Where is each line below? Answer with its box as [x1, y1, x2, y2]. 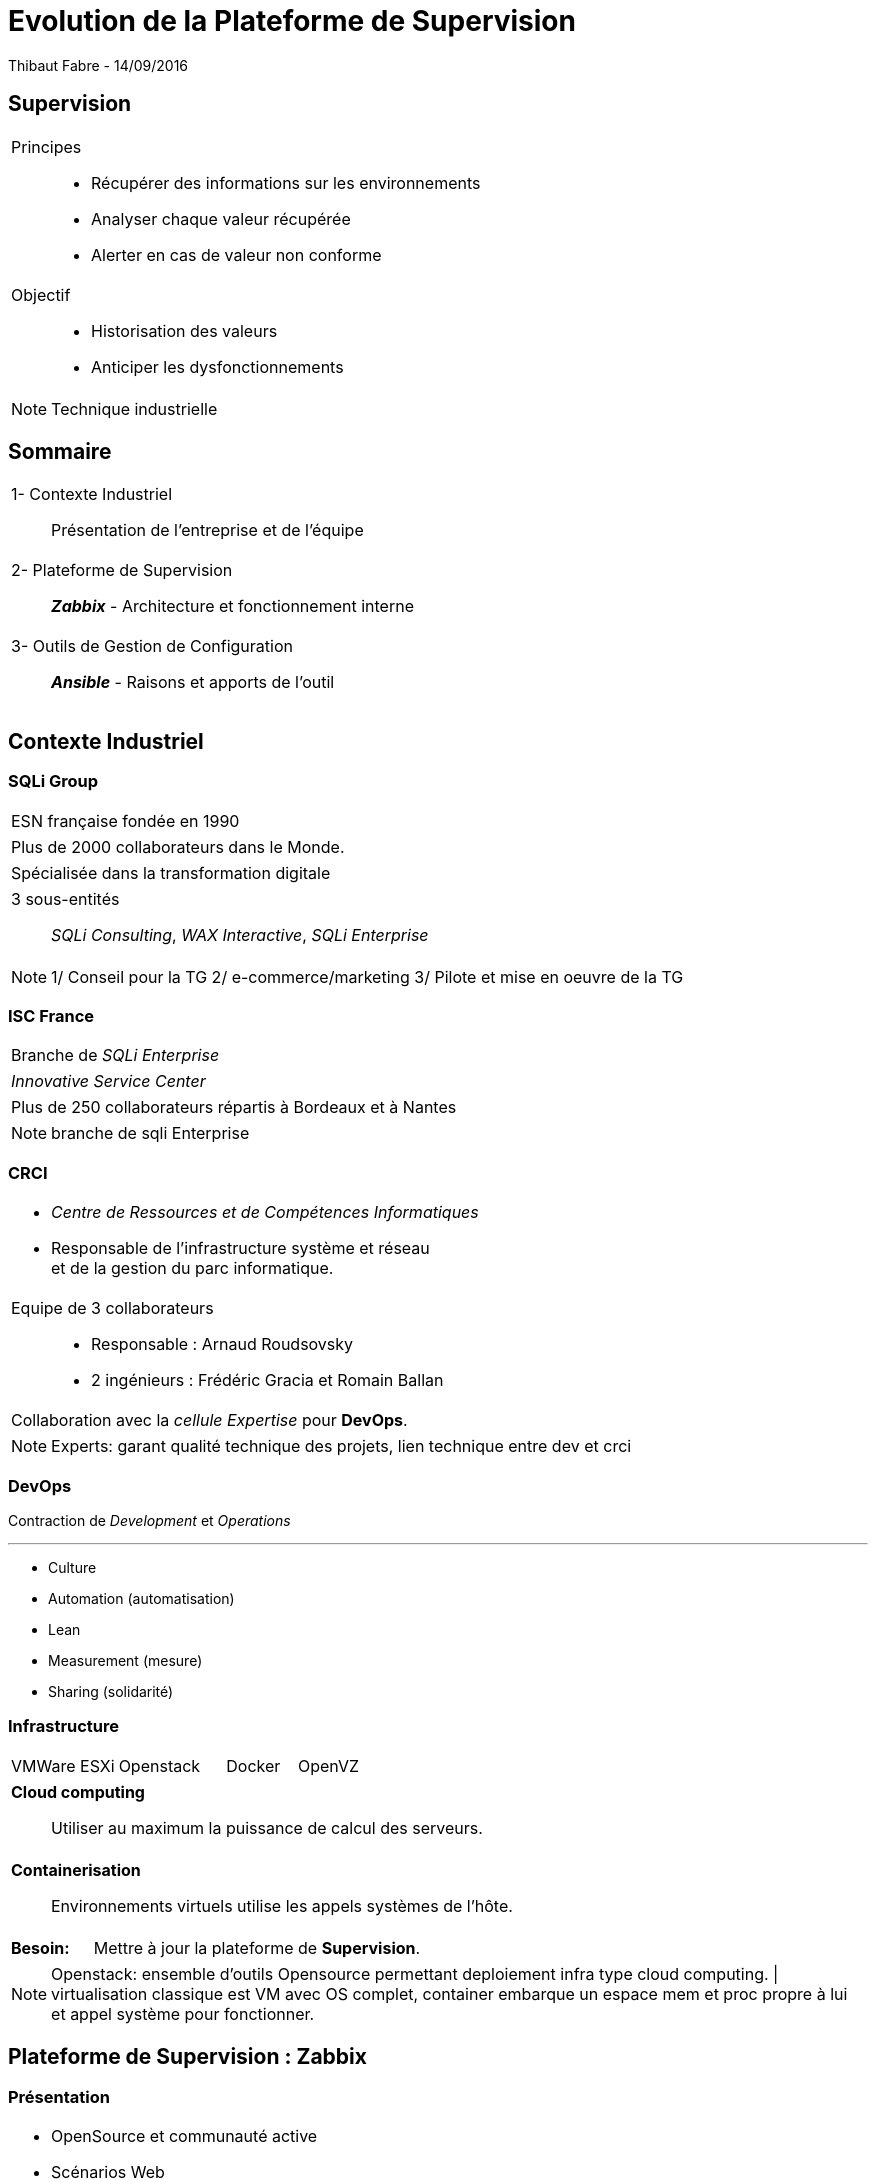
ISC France [8, 1006, 95, 1027]
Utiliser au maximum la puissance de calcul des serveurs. [51, 1817, 483, 1838]
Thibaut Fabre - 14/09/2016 [8, 56, 189, 74]
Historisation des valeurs [91, 320, 278, 341]
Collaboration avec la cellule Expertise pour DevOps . [11, 1410, 408, 1431]
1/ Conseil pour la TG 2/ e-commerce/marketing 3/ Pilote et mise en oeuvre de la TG [51, 966, 684, 987]
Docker [226, 1755, 281, 1776]
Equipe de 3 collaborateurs [11, 1298, 214, 1319]
